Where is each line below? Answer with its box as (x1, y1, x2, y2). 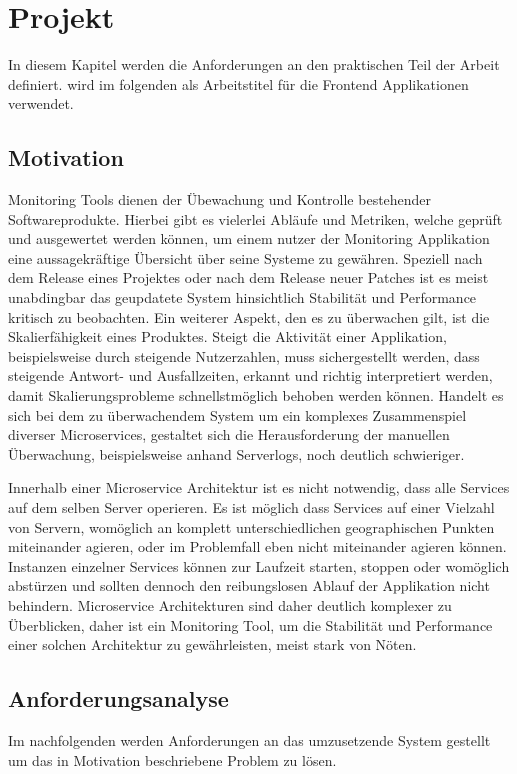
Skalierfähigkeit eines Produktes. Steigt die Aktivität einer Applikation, (8, 326, 447, 347)
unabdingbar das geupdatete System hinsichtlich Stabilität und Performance (8, 287, 477, 308)
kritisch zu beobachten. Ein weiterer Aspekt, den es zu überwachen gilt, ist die (8, 306, 490, 327)
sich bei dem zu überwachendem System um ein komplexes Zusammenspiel (8, 404, 467, 425)
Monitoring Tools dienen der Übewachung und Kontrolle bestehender (8, 189, 432, 210)
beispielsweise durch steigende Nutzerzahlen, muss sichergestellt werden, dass (8, 345, 480, 366)
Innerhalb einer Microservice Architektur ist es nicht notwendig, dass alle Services (8, 477, 510, 498)
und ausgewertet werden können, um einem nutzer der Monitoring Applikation (8, 228, 490, 249)
